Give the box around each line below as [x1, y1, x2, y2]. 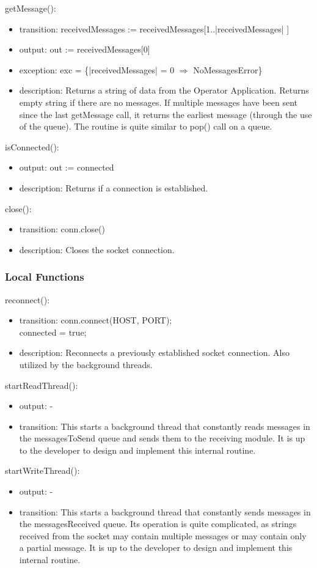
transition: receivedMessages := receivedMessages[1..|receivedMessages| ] [19, 22, 290, 35]
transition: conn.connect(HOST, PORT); [19, 314, 172, 326]
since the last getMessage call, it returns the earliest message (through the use [19, 108, 312, 120]
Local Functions [5, 269, 84, 284]
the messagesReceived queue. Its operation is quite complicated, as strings [19, 517, 297, 530]
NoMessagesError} [193, 63, 263, 76]
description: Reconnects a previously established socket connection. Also [19, 346, 290, 359]
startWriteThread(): [5, 464, 80, 477]
